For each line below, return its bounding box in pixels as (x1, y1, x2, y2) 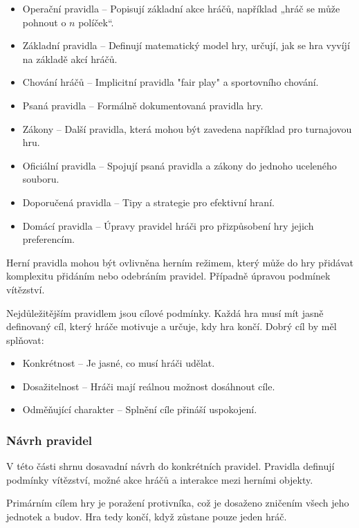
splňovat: (6, 332, 44, 347)
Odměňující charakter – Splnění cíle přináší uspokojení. (22, 402, 257, 417)
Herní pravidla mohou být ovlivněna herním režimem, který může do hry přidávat (6, 255, 353, 269)
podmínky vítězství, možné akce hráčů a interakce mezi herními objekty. (6, 472, 313, 486)
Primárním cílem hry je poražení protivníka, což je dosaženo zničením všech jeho (6, 495, 349, 510)
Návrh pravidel (6, 431, 93, 448)
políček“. (78, 15, 114, 29)
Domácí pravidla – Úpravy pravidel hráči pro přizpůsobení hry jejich (22, 218, 314, 233)
